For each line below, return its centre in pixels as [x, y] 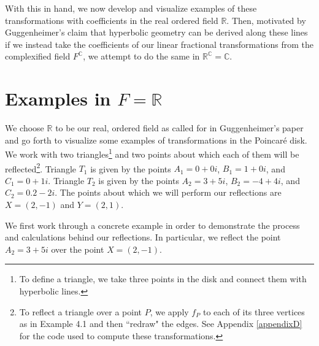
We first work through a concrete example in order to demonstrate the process [152, 225]
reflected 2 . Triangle [40, 167]
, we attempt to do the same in [141, 56]
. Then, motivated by [266, 20]
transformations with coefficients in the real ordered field [112, 20]
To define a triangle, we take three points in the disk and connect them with [163, 279]
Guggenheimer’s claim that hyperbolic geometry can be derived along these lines [156, 32]
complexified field [38, 56]
